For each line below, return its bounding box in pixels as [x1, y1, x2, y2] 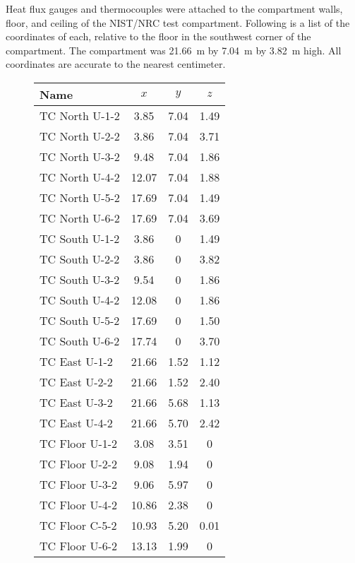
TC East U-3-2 [40, 393, 113, 410]
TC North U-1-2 [40, 107, 120, 124]
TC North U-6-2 [40, 209, 120, 226]
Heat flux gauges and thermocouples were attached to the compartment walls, [6, 1, 343, 16]
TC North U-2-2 [40, 127, 120, 144]
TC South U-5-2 [40, 312, 120, 328]
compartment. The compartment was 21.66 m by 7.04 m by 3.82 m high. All [6, 42, 342, 57]
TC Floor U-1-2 [40, 434, 118, 451]
